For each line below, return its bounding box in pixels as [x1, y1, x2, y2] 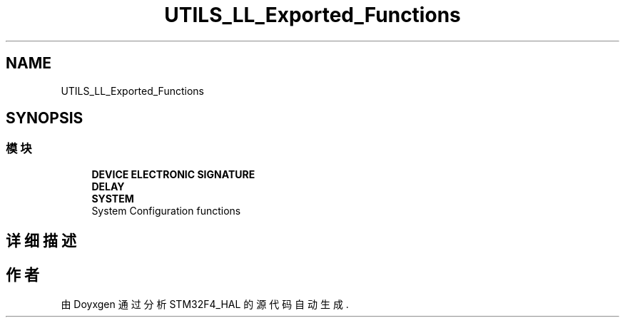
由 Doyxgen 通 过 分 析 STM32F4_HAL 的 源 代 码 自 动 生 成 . [61, 298, 349, 311]
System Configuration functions [91, 204, 241, 217]
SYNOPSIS [6, 109, 83, 128]
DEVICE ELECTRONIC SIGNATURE [91, 168, 255, 180]
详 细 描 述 [6, 232, 76, 250]
